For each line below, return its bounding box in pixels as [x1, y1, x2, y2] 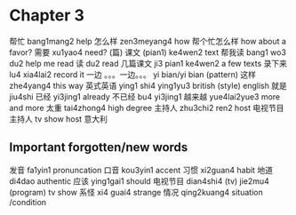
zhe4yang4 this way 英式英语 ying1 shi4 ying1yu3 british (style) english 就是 [9, 80, 287, 91]
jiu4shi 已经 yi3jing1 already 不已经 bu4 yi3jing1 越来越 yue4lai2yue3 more [9, 91, 281, 102]
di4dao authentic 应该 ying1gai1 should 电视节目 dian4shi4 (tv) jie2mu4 [9, 175, 269, 187]
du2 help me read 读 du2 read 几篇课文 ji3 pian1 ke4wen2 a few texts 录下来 [9, 58, 287, 68]
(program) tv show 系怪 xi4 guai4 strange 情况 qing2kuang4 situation [9, 187, 264, 197]
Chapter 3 [9, 5, 84, 26]
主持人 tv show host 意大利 [9, 113, 108, 124]
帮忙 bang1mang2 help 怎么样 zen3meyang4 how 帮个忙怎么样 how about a [9, 36, 287, 46]
